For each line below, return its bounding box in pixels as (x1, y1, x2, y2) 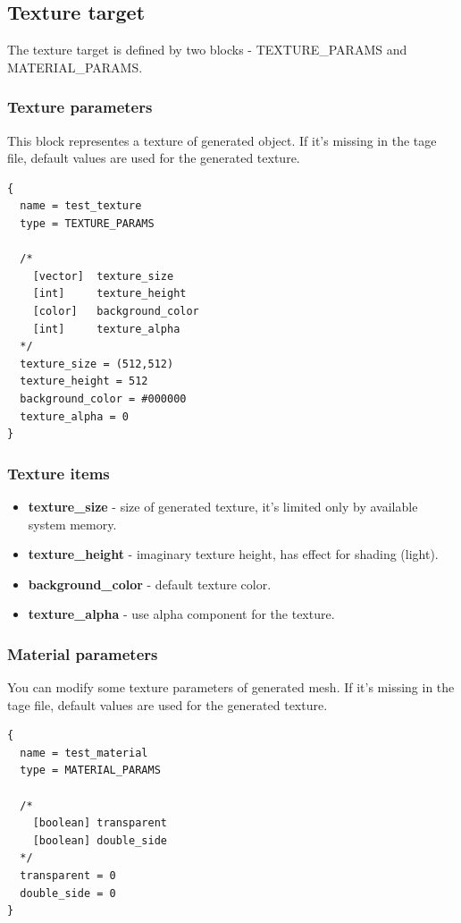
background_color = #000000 (20, 392, 187, 405)
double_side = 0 (20, 886, 116, 900)
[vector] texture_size (32, 269, 174, 283)
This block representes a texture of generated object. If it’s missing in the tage (7, 131, 437, 149)
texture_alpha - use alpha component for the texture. (28, 605, 335, 623)
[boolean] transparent (32, 817, 167, 830)
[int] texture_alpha (32, 322, 180, 335)
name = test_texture (20, 199, 142, 213)
